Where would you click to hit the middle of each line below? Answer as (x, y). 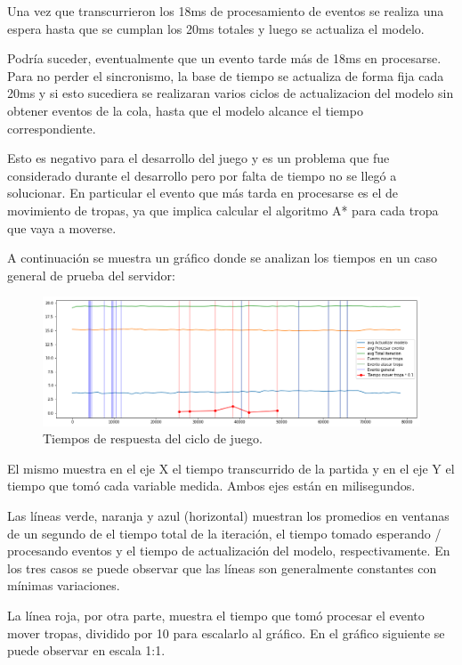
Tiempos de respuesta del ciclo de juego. (153, 438)
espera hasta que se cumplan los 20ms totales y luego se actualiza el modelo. (216, 28)
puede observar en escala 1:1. (86, 650)
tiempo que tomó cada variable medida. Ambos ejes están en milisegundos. (211, 486)
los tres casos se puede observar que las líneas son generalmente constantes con (222, 568)
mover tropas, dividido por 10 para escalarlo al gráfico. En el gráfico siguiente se (226, 633)
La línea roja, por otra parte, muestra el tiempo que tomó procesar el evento (216, 615)
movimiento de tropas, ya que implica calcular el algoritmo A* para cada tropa (223, 210)
